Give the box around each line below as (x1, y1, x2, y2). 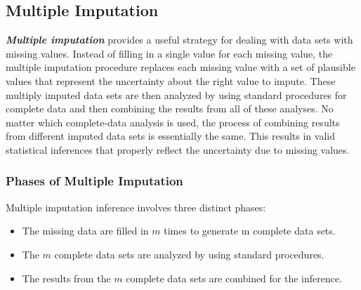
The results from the (22, 270, 111, 285)
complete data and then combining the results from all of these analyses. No (6, 101, 334, 116)
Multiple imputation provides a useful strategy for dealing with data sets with (6, 32, 353, 47)
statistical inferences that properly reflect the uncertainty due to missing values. (6, 142, 350, 157)
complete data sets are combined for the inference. (126, 270, 343, 285)
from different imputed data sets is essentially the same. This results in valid (6, 128, 335, 143)
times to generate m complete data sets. (164, 223, 336, 238)
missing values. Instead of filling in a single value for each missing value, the (6, 46, 333, 60)
